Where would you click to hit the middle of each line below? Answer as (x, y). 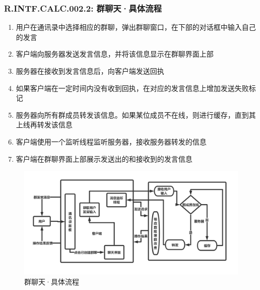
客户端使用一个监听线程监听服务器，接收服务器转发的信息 (111, 141)
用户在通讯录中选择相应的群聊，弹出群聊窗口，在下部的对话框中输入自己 (136, 27)
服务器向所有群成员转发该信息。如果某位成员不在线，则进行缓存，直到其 (136, 114)
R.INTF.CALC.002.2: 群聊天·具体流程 (83, 8)
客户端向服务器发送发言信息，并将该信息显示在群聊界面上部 (115, 54)
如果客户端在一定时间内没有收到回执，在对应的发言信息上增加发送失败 (132, 88)
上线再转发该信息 (44, 125)
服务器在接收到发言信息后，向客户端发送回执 (90, 71)
